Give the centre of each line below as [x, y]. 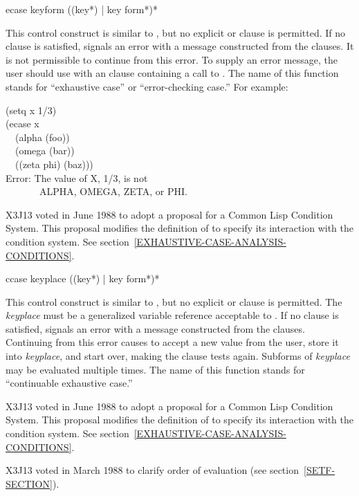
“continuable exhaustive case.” [69, 383]
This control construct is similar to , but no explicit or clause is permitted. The [174, 301]
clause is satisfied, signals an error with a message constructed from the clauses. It [180, 46]
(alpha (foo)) [42, 137]
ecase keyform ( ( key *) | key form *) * [82, 9]
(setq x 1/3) [31, 110]
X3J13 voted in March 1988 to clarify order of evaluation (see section [152, 470]
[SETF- [320, 470]
